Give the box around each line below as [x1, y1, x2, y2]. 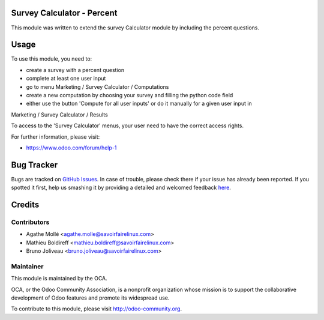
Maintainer [11, 262, 44, 270]
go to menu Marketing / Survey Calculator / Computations [26, 83, 169, 90]
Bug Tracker [11, 160, 58, 170]
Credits [11, 200, 40, 210]
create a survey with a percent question [26, 66, 125, 73]
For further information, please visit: [11, 133, 100, 140]
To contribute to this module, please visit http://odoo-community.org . [11, 305, 182, 312]
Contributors [11, 218, 50, 226]
